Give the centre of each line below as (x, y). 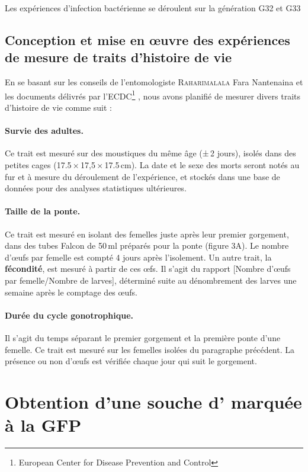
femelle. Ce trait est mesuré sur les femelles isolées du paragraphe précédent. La (150, 349)
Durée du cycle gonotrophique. (69, 315)
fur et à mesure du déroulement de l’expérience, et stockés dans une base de (142, 176)
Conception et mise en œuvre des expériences (147, 39)
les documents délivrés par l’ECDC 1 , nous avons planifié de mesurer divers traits (153, 95)
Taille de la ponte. (43, 211)
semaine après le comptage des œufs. (71, 292)
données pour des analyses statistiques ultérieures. (96, 188)
